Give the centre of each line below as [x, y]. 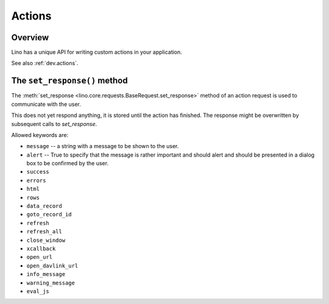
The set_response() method [69, 81]
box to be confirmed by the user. [68, 163]
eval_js [38, 291]
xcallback [41, 249]
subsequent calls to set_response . [54, 124]
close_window [46, 240]
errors [36, 180]
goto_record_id [49, 214]
